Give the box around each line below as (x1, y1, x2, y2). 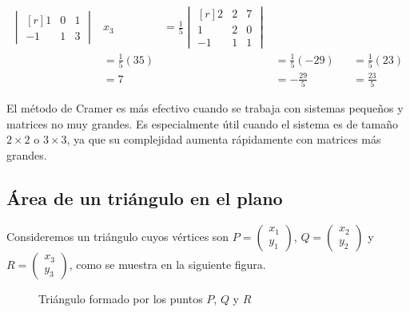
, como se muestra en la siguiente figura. (69, 255, 266, 272)
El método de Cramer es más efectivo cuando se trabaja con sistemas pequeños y (6, 100, 404, 117)
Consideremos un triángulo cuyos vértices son (6, 227, 229, 244)
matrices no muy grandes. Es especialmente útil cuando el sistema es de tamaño (6, 115, 398, 132)
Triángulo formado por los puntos (38, 290, 203, 306)
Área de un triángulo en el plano (6, 185, 283, 210)
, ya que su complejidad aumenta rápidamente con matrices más (66, 131, 381, 148)
